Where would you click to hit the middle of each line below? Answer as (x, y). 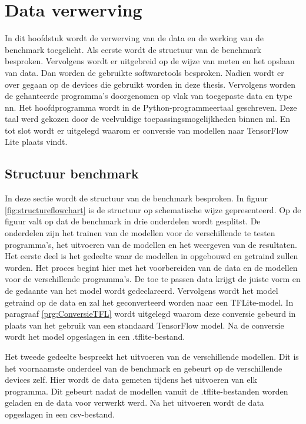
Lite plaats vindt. (36, 142)
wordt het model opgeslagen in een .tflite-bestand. (95, 337)
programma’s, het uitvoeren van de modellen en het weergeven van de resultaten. (151, 244)
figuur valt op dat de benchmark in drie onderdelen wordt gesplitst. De (133, 221)
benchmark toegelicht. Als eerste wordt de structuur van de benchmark (133, 49)
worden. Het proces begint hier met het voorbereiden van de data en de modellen (151, 267)
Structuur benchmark (72, 173)
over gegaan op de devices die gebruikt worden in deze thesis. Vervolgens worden (150, 84)
